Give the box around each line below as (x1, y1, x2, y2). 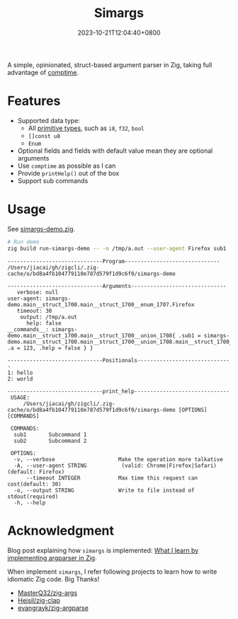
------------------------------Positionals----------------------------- (7, 357, 230, 364)
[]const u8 (28, 132, 61, 139)
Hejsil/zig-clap (17, 596, 60, 604)
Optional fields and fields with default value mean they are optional (17, 146, 213, 155)
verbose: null (16, 289, 59, 296)
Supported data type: (17, 116, 80, 125)
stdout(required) (7, 493, 59, 500)
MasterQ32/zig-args (17, 589, 78, 597)
